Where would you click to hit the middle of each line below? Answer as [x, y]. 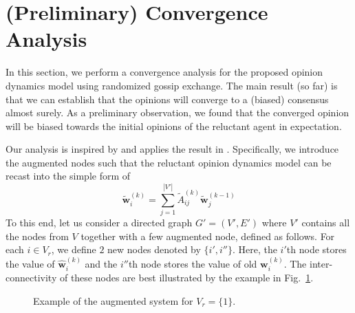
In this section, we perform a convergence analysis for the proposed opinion [164, 72]
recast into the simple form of [68, 176]
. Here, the [255, 249]
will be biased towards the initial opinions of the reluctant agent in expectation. [174, 126]
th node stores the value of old [193, 263]
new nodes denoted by [154, 249]
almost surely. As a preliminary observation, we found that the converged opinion [177, 112]
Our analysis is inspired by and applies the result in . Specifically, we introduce [172, 149]
